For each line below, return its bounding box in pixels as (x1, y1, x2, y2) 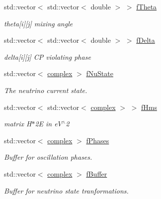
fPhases (86, 135, 109, 145)
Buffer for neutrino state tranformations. (4, 185, 129, 196)
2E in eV (35, 118, 62, 129)
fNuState (86, 68, 113, 79)
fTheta (136, 1, 157, 11)
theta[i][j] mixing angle (4, 18, 73, 28)
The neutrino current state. (4, 85, 87, 95)
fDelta (136, 35, 155, 45)
